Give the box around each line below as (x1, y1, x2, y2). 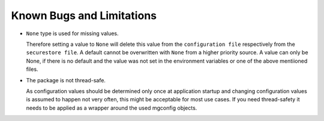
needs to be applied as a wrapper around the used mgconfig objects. (26, 104, 197, 111)
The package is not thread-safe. (26, 76, 106, 83)
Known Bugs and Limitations (11, 9, 157, 22)
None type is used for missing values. (26, 30, 119, 37)
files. (26, 66, 38, 73)
